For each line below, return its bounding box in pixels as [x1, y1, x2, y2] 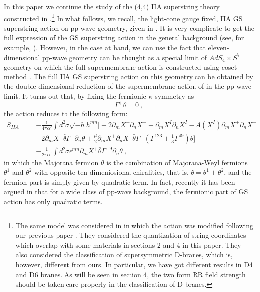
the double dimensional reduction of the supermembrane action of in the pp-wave [4, 81, 252, 91]
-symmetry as [152, 91, 194, 101]
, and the [224, 167, 252, 177]
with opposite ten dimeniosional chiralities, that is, [34, 167, 189, 177]
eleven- [208, 42, 229, 53]
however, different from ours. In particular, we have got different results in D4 [15, 259, 253, 269]
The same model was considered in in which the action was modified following [15, 220, 254, 230]
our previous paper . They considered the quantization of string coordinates [15, 230, 246, 240]
